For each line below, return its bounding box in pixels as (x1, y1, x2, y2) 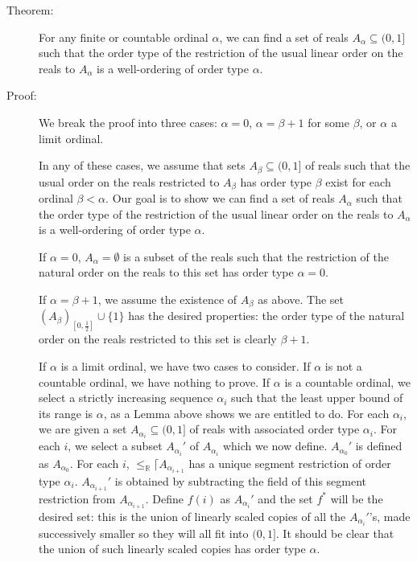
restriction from (39, 490, 116, 507)
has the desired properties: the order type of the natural (128, 307, 405, 324)
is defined (355, 437, 403, 454)
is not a (324, 357, 362, 374)
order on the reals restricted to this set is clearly (39, 330, 277, 347)
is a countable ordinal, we (284, 373, 411, 390)
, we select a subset (68, 437, 163, 454)
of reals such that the (305, 157, 411, 174)
